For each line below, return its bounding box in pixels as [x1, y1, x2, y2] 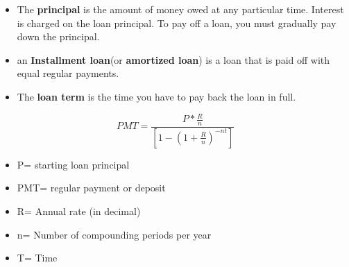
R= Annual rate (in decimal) [17, 203, 141, 218]
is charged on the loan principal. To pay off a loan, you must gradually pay [17, 15, 337, 30]
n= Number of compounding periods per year [17, 227, 212, 241]
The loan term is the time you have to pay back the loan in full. [17, 89, 296, 103]
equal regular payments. [17, 66, 119, 80]
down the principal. [17, 29, 100, 44]
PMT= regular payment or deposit [17, 180, 166, 195]
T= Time [17, 250, 58, 265]
